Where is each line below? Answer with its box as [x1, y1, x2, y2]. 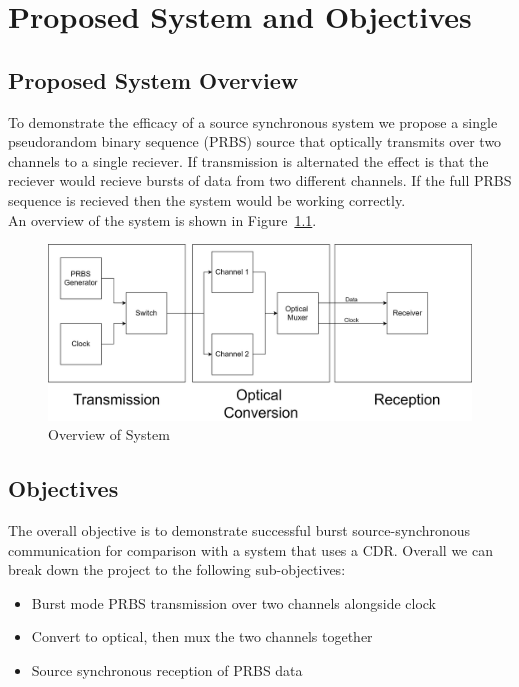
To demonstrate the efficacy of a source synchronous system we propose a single [8, 111, 498, 132]
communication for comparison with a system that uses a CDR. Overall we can [8, 539, 494, 560]
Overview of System [48, 424, 170, 445]
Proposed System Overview [8, 64, 299, 95]
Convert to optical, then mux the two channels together [31, 626, 373, 647]
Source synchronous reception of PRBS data [31, 659, 303, 680]
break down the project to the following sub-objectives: [8, 559, 346, 580]
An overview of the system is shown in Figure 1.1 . [8, 209, 317, 230]
